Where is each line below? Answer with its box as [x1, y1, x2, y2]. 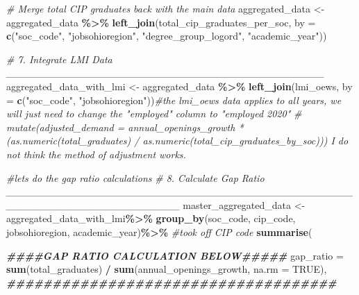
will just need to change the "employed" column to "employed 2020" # [6, 106, 302, 121]
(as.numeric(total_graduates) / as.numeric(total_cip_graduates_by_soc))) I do [6, 133, 349, 148]
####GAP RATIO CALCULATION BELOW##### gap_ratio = [6, 248, 344, 262]
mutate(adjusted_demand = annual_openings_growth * [6, 119, 244, 134]
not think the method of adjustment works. [6, 146, 186, 161]
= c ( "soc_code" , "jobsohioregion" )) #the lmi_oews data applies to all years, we [6, 92, 342, 107]
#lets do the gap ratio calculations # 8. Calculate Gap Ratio [6, 170, 265, 185]
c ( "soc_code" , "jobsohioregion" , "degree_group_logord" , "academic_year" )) [6, 28, 327, 43]
